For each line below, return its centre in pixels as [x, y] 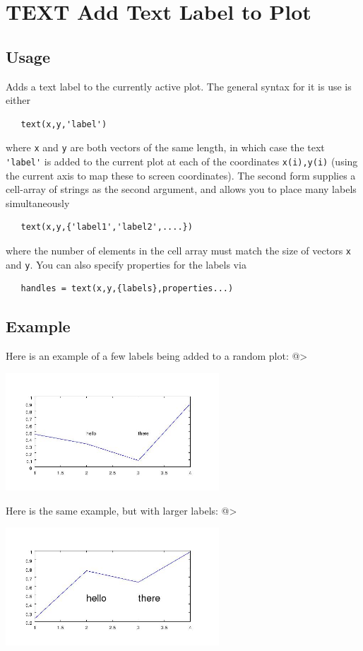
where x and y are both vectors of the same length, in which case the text [165, 147]
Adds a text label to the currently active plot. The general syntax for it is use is [179, 86]
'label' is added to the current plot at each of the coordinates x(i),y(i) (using [182, 162]
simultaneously [38, 203]
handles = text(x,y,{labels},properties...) [127, 289]
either [18, 100]
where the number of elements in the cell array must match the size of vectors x [179, 251]
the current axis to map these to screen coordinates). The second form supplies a [181, 175]
